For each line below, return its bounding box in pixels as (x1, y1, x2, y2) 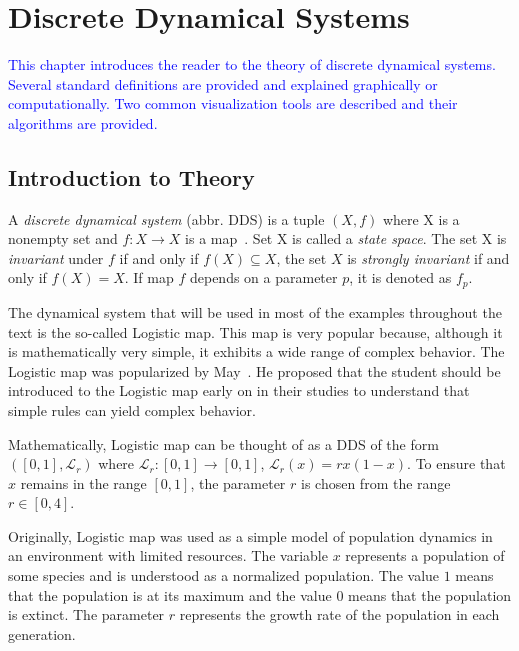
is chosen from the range (301, 472, 451, 493)
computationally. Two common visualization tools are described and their (8, 93, 458, 114)
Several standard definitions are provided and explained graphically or (8, 73, 438, 94)
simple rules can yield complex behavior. (8, 399, 256, 420)
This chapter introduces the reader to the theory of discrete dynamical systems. (8, 54, 496, 75)
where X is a (382, 208, 460, 229)
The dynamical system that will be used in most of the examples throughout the (8, 301, 502, 322)
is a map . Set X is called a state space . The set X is (185, 228, 507, 249)
